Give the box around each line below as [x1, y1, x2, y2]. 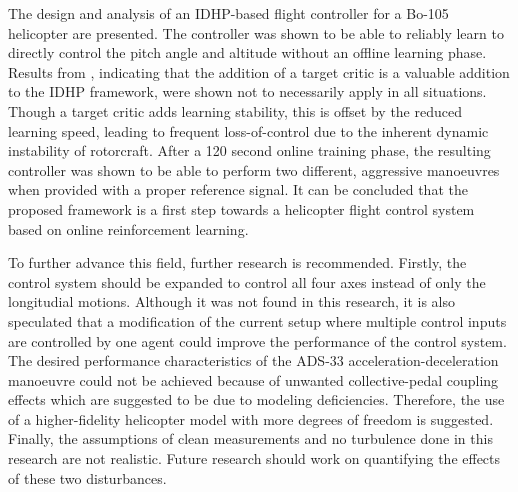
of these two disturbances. [8, 467, 167, 488]
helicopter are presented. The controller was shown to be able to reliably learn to [8, 22, 504, 43]
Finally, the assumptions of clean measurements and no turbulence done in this [8, 428, 493, 449]
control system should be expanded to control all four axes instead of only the [8, 271, 486, 292]
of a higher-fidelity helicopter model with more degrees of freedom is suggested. [8, 408, 494, 429]
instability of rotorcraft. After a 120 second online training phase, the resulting [8, 140, 491, 161]
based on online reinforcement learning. [8, 218, 249, 239]
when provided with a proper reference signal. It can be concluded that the [8, 179, 468, 200]
